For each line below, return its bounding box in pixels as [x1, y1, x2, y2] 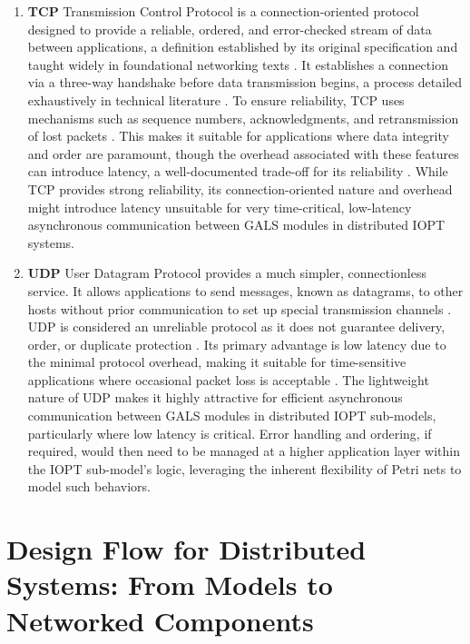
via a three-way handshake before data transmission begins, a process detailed [27, 73, 463, 92]
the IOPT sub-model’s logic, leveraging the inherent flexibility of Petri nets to [27, 459, 462, 478]
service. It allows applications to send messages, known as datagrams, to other [27, 281, 464, 300]
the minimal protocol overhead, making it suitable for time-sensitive [27, 352, 406, 372]
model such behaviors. [27, 477, 151, 496]
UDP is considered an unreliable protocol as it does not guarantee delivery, [27, 317, 446, 336]
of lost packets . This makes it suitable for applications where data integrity [27, 126, 449, 145]
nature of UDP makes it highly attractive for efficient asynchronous [27, 388, 403, 407]
